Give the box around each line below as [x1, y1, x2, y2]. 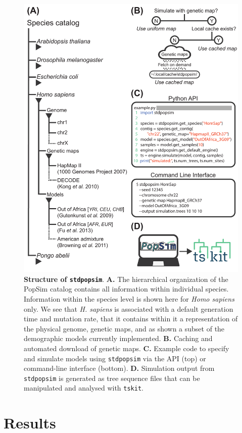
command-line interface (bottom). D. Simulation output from [24, 363, 215, 373]
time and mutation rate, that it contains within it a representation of [24, 313, 238, 324]
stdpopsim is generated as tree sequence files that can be [24, 372, 200, 383]
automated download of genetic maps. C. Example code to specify [24, 343, 229, 353]
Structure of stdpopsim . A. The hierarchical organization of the [24, 273, 228, 284]
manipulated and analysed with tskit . [24, 382, 143, 393]
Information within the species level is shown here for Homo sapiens [24, 293, 234, 304]
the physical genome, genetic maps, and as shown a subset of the [24, 323, 225, 333]
